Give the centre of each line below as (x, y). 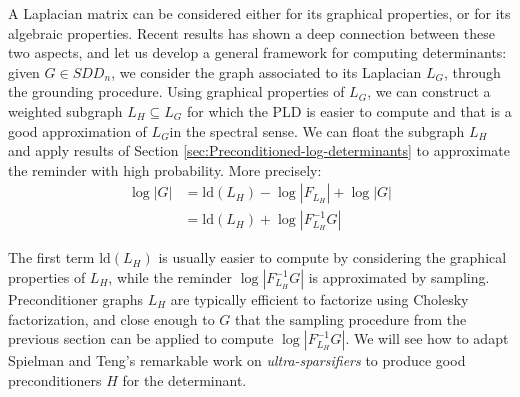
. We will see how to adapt (427, 338)
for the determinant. (184, 379)
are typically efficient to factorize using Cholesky (319, 299)
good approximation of (77, 130)
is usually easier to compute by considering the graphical (332, 257)
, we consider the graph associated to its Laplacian (266, 71)
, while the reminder (170, 277)
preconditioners (55, 379)
